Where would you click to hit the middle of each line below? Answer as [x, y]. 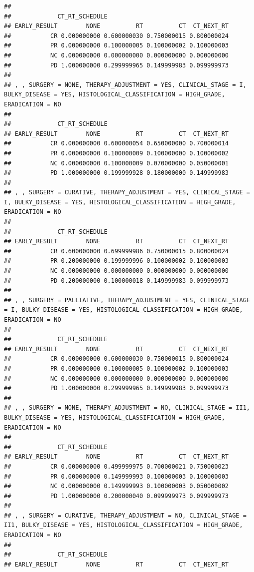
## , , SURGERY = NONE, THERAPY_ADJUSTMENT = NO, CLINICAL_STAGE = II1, [127, 408]
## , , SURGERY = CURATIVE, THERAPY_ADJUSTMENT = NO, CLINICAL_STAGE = [125, 515]
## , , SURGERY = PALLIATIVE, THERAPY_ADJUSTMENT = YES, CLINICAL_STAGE [127, 300]
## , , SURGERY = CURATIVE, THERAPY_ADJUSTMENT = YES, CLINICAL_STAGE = [127, 193]
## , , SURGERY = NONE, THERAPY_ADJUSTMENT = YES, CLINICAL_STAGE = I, [125, 85]
